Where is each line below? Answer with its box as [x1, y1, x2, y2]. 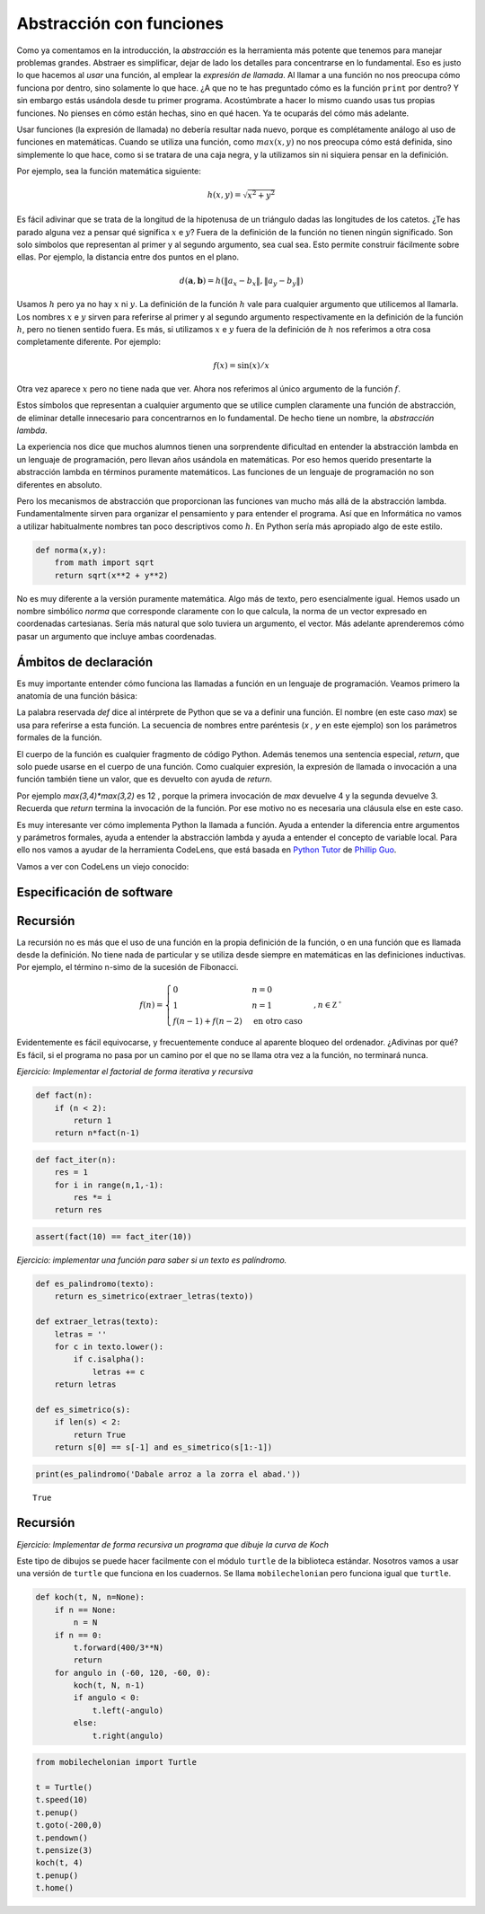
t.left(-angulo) [92, 1705, 164, 1716]
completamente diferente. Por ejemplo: [16, 337, 162, 348]
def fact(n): [35, 1090, 93, 1100]
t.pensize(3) [35, 1845, 93, 1855]
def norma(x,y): [35, 544, 108, 555]
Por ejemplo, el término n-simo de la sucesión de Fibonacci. [16, 962, 239, 973]
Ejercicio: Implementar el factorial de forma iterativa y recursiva [16, 1066, 253, 1077]
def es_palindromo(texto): [35, 1279, 154, 1289]
